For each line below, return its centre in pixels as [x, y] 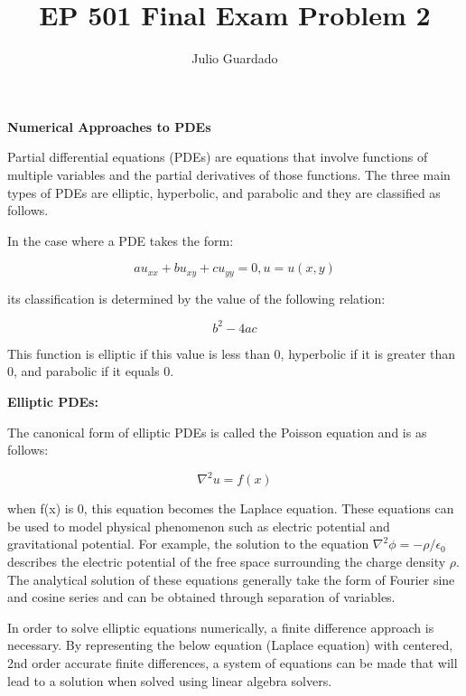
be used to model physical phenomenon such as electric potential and [199, 526]
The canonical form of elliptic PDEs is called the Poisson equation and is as [217, 432]
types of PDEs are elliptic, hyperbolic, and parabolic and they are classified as [224, 192]
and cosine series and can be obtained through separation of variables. [201, 597]
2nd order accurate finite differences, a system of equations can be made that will [233, 663]
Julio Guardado [235, 58]
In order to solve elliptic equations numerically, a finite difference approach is [221, 627]
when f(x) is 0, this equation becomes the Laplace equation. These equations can [231, 508]
